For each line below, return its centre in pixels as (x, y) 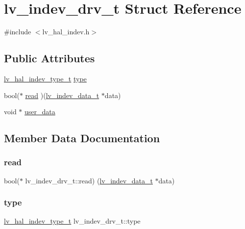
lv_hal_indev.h (66, 32)
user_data (40, 112)
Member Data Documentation (82, 138)
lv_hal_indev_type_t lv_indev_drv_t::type (72, 220)
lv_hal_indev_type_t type (45, 78)
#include (18, 32)
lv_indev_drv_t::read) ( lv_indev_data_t (89, 180)
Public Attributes (49, 58)
